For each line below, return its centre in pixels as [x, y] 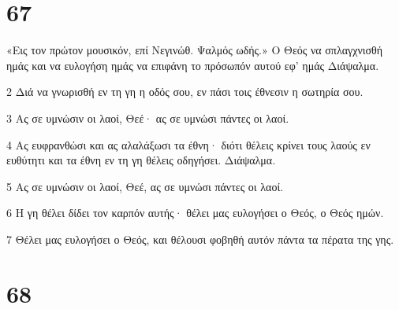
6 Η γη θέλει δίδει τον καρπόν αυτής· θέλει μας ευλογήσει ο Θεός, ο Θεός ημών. [195, 213]
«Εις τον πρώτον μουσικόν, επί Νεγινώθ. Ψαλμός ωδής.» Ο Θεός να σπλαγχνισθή [195, 50]
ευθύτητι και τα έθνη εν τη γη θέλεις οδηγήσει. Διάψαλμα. [141, 160]
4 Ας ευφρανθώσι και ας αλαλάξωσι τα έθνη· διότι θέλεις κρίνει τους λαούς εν [188, 144]
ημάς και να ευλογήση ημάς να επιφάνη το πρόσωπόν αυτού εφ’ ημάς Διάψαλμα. [193, 65]
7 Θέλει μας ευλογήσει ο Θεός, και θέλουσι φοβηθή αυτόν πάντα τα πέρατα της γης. [200, 239]
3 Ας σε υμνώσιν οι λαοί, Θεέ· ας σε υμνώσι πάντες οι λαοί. [148, 118]
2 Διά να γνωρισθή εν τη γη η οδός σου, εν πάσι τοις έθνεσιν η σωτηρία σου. [185, 92]
